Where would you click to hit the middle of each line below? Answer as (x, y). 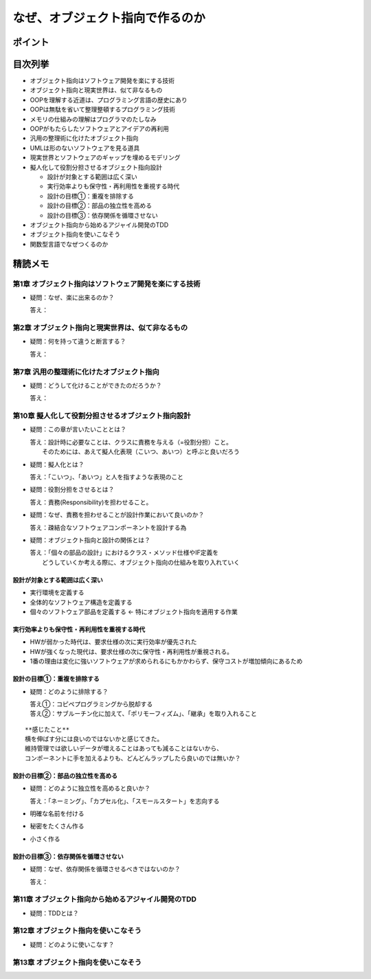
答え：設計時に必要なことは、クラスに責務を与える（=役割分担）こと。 (131, 442)
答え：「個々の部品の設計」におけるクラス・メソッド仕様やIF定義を (124, 552)
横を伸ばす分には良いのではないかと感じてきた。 (94, 739)
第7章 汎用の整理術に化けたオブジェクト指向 (86, 372)
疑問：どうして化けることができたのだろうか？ (96, 385)
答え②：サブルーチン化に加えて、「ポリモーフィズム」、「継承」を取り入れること (143, 714)
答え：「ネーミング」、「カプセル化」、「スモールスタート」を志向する (125, 801)
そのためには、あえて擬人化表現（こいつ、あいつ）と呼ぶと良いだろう (141, 452)
